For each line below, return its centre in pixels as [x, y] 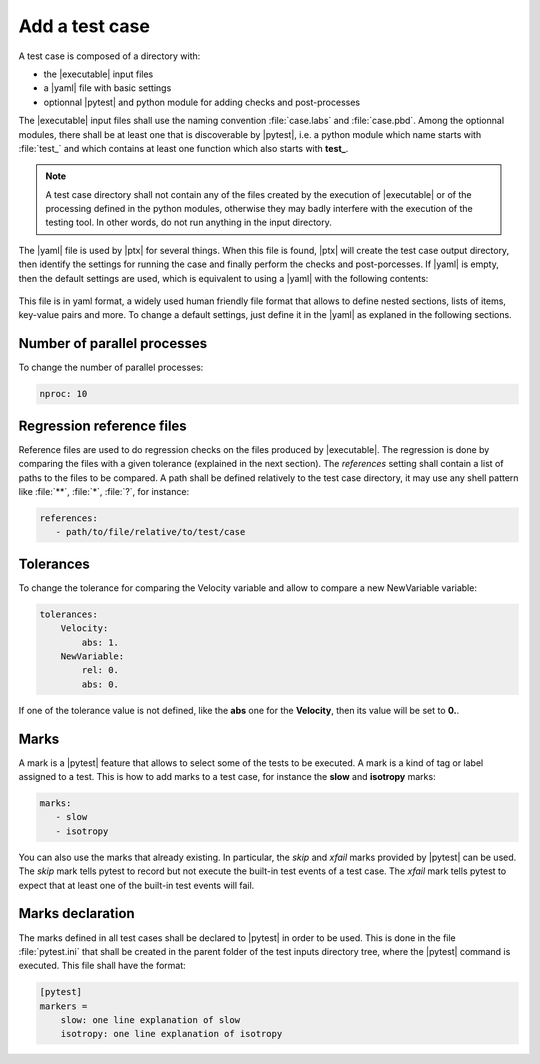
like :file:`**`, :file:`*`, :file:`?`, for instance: [104, 491]
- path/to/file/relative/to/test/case [150, 532]
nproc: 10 [63, 394]
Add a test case [84, 26]
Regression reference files [102, 425]
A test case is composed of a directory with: [109, 56]
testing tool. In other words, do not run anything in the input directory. [188, 222]
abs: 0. [100, 684]
